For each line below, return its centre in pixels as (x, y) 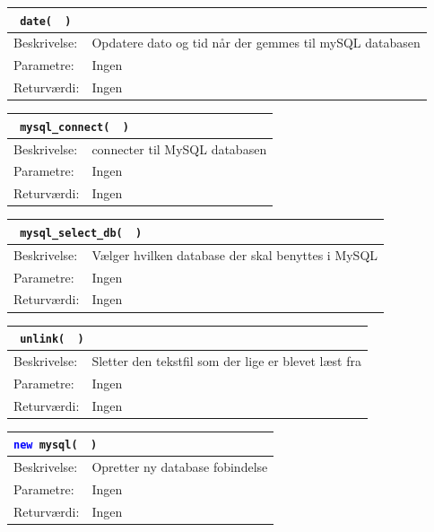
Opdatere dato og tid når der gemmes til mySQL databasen (256, 43)
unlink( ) (52, 340)
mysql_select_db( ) (81, 233)
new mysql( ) (56, 445)
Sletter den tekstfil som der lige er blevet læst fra (226, 360)
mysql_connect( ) (74, 127)
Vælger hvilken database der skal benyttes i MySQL (235, 254)
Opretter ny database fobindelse (180, 467)
